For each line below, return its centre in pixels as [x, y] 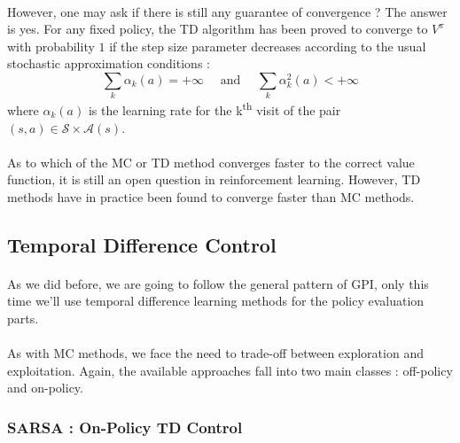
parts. [23, 319]
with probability [51, 46]
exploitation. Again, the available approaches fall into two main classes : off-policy [230, 370]
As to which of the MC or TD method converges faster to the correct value [211, 162]
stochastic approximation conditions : [109, 63]
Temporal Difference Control [142, 244]
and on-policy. [45, 388]
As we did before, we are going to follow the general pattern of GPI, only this [218, 283]
